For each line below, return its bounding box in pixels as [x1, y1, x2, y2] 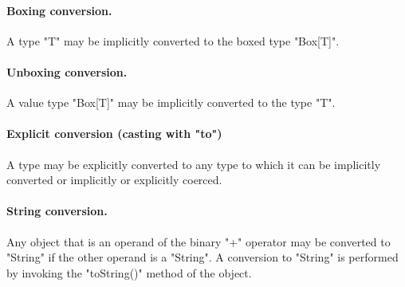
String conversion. [6, 202, 108, 219]
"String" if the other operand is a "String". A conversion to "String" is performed [6, 249, 399, 265]
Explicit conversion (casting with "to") [6, 125, 222, 142]
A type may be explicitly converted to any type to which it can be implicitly [6, 155, 381, 172]
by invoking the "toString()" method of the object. [6, 264, 252, 281]
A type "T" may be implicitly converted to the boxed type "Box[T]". [6, 32, 340, 49]
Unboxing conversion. [6, 63, 128, 80]
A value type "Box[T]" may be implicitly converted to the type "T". [6, 94, 336, 111]
